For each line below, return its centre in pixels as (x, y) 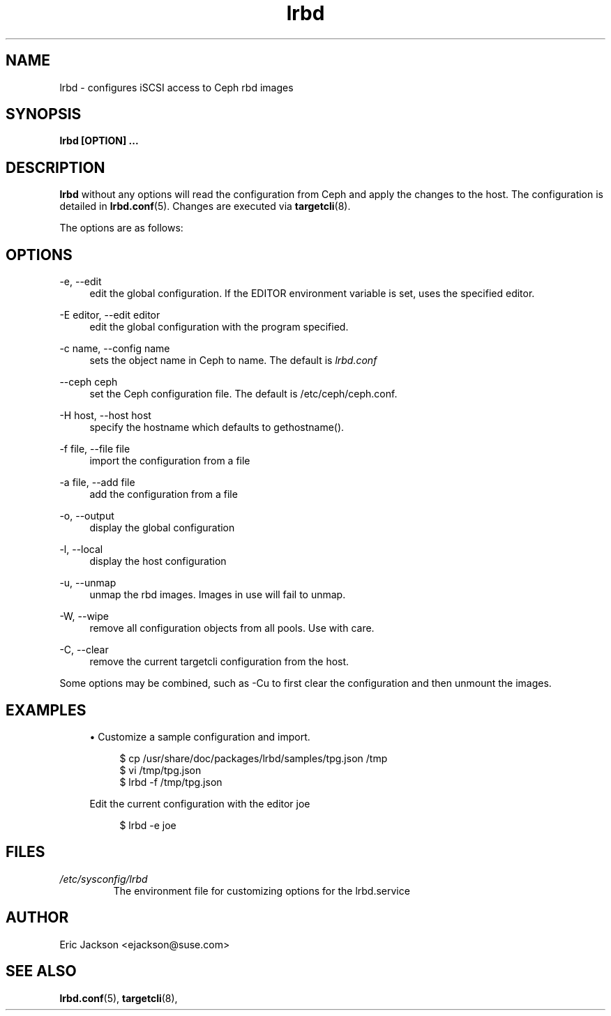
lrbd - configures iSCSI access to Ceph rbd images (176, 87)
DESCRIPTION (55, 167)
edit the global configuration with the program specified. (219, 327)
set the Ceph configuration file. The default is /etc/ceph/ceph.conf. (243, 394)
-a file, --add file (97, 483)
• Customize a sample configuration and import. (200, 736)
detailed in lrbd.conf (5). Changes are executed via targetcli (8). (205, 206)
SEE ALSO (41, 971)
